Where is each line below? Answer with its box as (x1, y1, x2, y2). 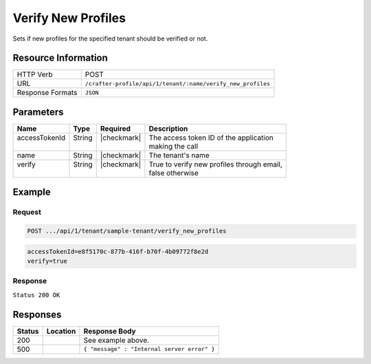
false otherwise (148, 168, 199, 178)
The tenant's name (148, 150, 210, 160)
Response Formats (16, 88, 78, 98)
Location (46, 326, 76, 336)
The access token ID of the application (148, 133, 274, 142)
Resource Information (12, 52, 108, 64)
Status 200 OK (12, 291, 60, 299)
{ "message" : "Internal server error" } (83, 345, 216, 353)
